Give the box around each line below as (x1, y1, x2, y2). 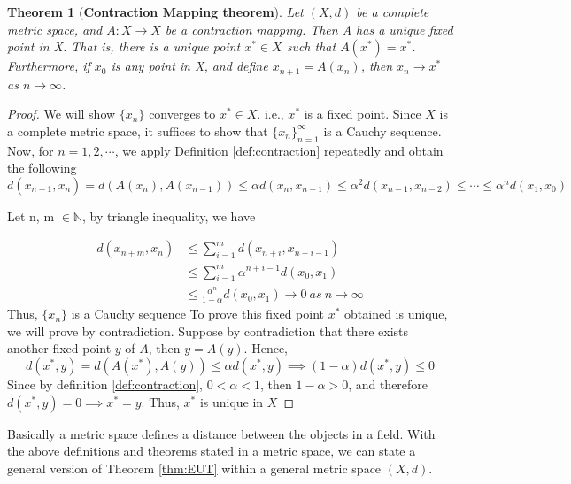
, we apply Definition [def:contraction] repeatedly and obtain (114, 141, 444, 159)
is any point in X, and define (111, 57, 268, 75)
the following (7, 158, 77, 177)
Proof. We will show (7, 104, 116, 123)
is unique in (199, 392, 264, 411)
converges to (149, 104, 216, 123)
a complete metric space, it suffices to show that (7, 121, 268, 140)
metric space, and (7, 19, 103, 38)
